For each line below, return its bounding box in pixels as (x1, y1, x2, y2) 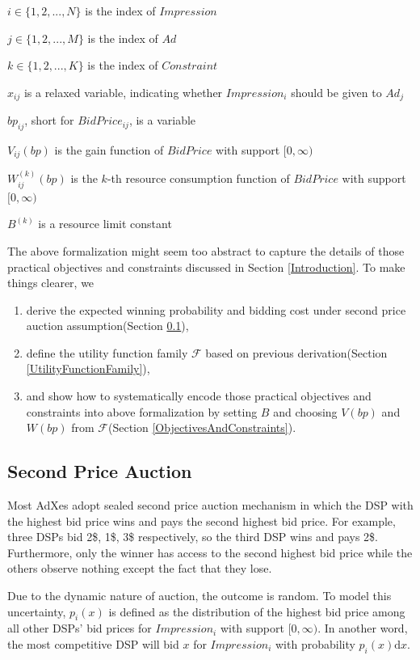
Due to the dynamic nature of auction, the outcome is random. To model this (7, 587, 392, 604)
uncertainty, (7, 603, 66, 620)
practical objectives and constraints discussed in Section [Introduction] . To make (7, 258, 405, 275)
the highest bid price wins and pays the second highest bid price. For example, (7, 512, 396, 529)
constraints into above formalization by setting (26, 403, 258, 420)
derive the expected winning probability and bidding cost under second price (26, 301, 406, 318)
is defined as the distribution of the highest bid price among (108, 603, 405, 620)
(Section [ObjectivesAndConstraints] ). (107, 419, 296, 436)
